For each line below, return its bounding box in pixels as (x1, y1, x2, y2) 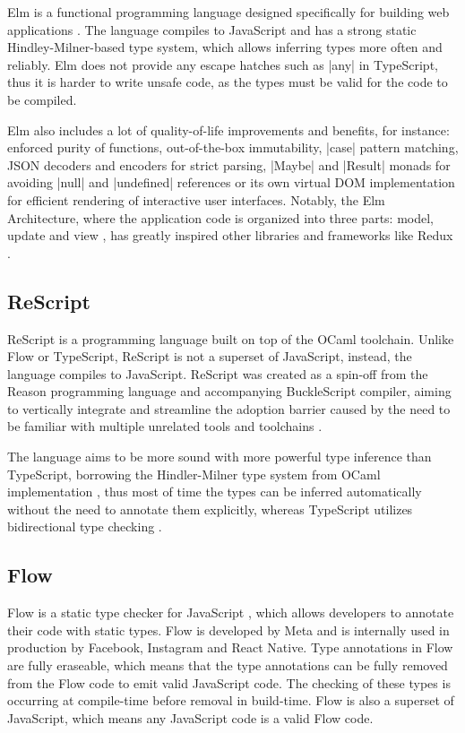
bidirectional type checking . (7, 517, 162, 536)
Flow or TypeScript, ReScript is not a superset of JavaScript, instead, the (7, 347, 412, 366)
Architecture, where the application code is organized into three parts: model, (7, 208, 434, 227)
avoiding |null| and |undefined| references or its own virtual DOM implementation (7, 173, 455, 192)
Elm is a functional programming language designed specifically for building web (7, 3, 450, 21)
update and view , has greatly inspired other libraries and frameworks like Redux (7, 226, 453, 245)
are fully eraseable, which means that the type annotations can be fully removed (7, 656, 448, 675)
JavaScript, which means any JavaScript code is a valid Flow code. (7, 708, 374, 727)
